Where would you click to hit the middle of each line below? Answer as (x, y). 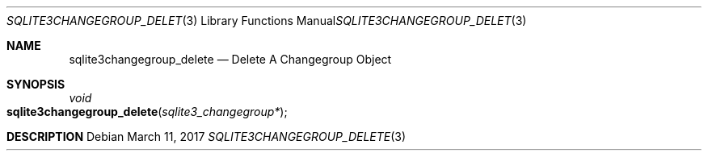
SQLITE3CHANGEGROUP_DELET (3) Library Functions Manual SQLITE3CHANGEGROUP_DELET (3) (267, 21)
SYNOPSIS (36, 84)
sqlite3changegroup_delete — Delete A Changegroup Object (230, 59)
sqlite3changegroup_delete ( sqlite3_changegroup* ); (147, 112)
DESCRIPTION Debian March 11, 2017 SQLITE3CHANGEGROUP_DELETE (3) (206, 136)
